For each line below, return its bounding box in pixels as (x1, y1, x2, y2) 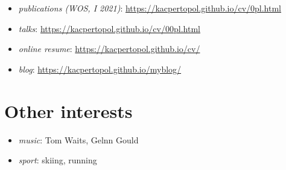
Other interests (4, 98, 133, 123)
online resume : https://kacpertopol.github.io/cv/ (18, 42, 200, 55)
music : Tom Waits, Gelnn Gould (18, 133, 139, 146)
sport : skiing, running (18, 154, 97, 166)
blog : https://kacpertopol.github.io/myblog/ (18, 62, 182, 75)
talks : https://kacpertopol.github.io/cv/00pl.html (18, 22, 200, 34)
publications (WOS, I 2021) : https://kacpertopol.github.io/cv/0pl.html (18, 2, 281, 14)
